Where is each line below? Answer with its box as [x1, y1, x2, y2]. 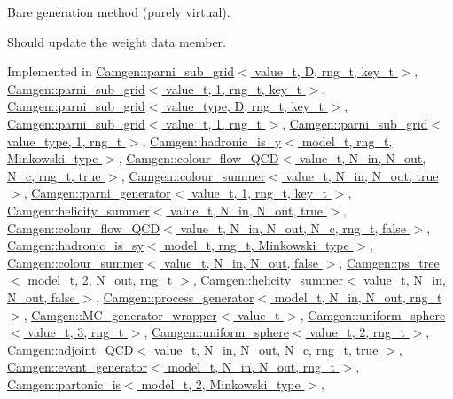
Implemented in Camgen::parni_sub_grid [7, 62, 235, 81]
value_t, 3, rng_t [27, 323, 124, 341]
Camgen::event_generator [7, 357, 147, 376]
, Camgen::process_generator [96, 287, 254, 306]
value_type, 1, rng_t [7, 131, 122, 150]
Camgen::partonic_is [7, 374, 121, 393]
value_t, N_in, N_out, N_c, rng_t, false [180, 218, 406, 237]
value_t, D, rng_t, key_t [254, 62, 394, 81]
